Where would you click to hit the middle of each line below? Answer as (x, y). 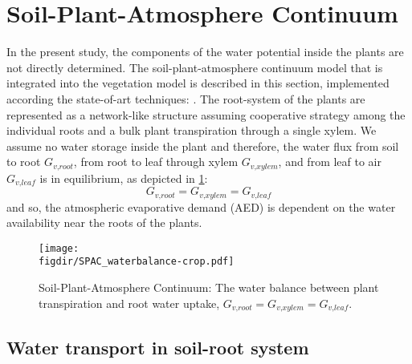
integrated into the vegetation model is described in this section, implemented (198, 83)
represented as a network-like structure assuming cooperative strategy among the (206, 114)
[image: (59, 248)
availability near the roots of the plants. (104, 222)
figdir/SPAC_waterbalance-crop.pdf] (137, 262)
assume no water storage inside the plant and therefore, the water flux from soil (203, 146)
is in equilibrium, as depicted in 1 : (124, 178)
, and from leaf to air (330, 162)
